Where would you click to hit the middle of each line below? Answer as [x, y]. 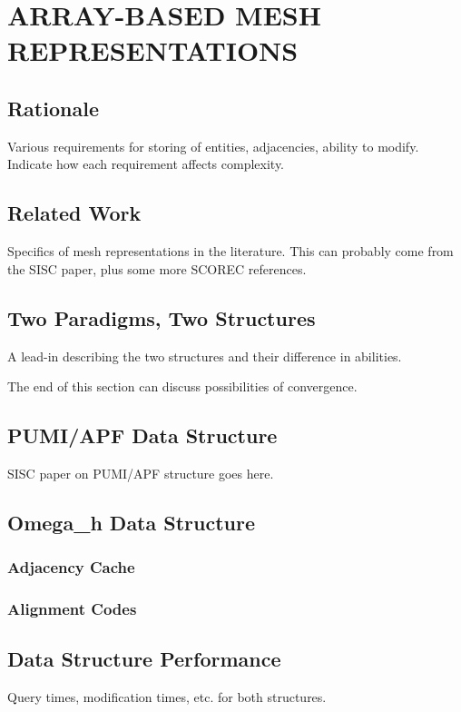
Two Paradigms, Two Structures [162, 317]
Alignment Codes [72, 609]
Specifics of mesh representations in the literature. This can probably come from [230, 251]
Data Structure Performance [144, 659]
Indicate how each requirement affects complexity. [146, 164]
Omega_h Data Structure [132, 522]
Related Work [74, 213]
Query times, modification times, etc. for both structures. [167, 697]
